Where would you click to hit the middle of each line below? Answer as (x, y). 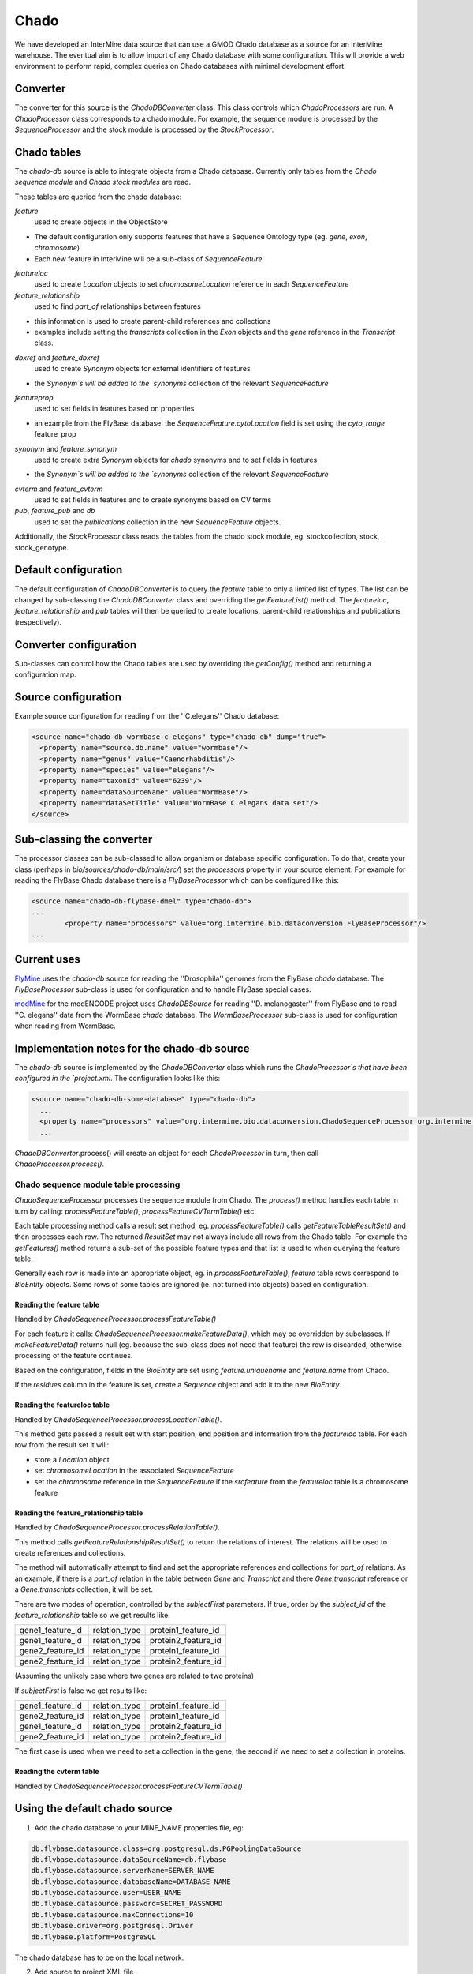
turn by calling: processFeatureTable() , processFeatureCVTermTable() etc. (135, 1211)
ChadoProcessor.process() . (60, 1164)
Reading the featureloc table (62, 1405)
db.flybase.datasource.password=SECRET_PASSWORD (127, 1904)
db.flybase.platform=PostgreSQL (94, 1937)
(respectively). (38, 622)
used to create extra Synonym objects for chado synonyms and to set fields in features (176, 460)
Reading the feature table (57, 1304)
